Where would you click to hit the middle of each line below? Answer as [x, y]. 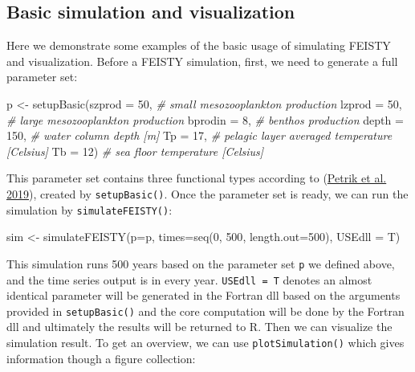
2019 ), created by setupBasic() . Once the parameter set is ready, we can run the [207, 193]
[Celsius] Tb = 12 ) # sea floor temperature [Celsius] [135, 151]
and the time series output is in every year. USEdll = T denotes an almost [189, 279]
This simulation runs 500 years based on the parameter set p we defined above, [201, 263]
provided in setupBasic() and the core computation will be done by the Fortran [205, 311]
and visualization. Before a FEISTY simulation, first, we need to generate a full [202, 61]
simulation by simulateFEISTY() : [90, 209]
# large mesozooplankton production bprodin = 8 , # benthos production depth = [205, 119]
